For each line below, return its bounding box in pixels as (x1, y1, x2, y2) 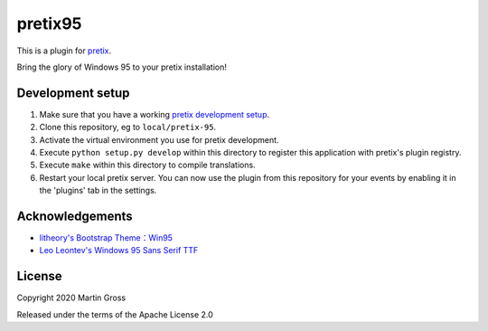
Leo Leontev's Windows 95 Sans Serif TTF (39, 245, 199, 256)
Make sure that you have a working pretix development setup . (39, 109, 270, 119)
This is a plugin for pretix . (16, 45, 112, 56)
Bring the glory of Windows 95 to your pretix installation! (16, 61, 228, 72)
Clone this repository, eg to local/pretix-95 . (39, 122, 217, 133)
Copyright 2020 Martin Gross (16, 292, 127, 303)
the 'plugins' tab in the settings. (39, 185, 157, 196)
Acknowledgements (16, 209, 133, 223)
